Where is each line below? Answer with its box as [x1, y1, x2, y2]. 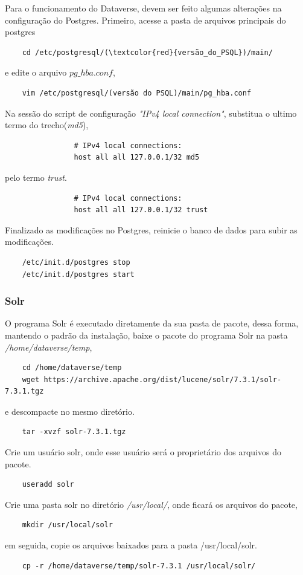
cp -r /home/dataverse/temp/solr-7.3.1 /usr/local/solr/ [22, 561, 256, 570]
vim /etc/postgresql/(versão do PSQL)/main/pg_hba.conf [22, 88, 252, 97]
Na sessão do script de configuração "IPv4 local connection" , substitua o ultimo [5, 106, 297, 119]
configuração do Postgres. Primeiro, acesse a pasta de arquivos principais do [5, 13, 286, 26]
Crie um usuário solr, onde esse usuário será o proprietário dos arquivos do [5, 446, 281, 458]
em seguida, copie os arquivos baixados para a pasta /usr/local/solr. [5, 539, 257, 551]
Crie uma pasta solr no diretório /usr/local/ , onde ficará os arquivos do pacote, [5, 498, 298, 510]
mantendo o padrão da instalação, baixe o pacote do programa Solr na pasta [5, 328, 288, 341]
